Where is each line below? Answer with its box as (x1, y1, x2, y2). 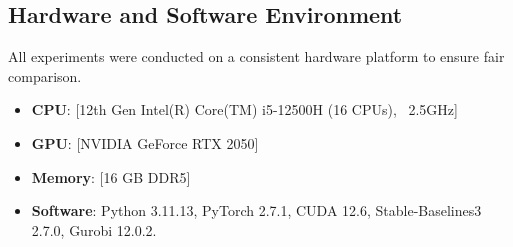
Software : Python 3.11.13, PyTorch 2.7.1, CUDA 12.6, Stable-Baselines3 (31, 200, 482, 221)
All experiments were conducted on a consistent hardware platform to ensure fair (8, 46, 505, 67)
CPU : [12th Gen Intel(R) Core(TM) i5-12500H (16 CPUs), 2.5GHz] (31, 99, 458, 120)
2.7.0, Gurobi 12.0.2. (31, 219, 157, 240)
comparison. (8, 65, 82, 86)
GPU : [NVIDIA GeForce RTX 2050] (31, 132, 259, 153)
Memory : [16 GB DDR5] (31, 166, 191, 187)
